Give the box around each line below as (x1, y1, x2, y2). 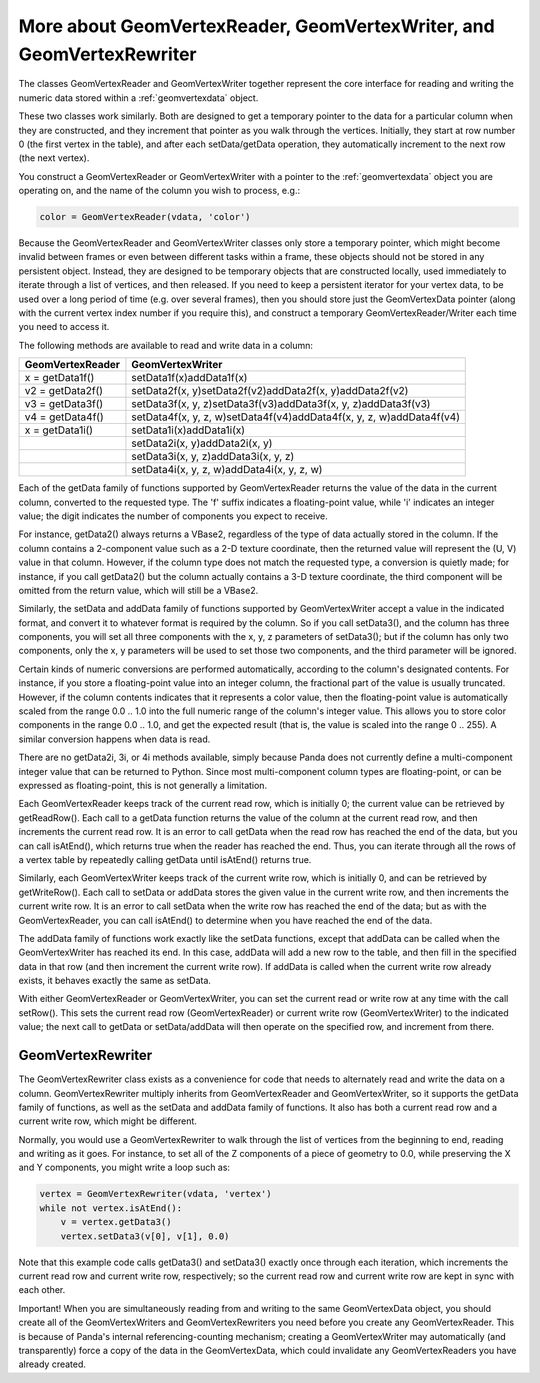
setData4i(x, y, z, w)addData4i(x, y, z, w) (131, 463, 323, 477)
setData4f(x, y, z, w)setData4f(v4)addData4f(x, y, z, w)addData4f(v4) (131, 410, 460, 424)
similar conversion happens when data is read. (18, 733, 211, 745)
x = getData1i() (24, 423, 94, 437)
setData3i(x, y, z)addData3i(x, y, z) (131, 450, 295, 464)
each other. (18, 1284, 66, 1296)
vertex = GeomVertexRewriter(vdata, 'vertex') (39, 1188, 272, 1200)
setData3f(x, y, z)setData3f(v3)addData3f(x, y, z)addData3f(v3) (131, 397, 431, 411)
